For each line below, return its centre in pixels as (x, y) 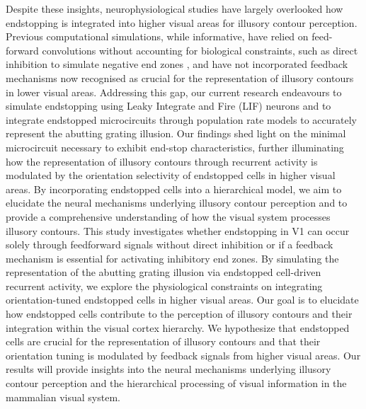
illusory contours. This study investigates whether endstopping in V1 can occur (178, 230)
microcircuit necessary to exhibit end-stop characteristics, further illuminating (175, 147)
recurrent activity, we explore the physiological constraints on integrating (164, 286)
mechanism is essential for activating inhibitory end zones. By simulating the (172, 258)
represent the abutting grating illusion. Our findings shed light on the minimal (176, 133)
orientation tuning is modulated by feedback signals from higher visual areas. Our (183, 355)
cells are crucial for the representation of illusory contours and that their (163, 341)
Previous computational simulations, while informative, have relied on (157, 36)
